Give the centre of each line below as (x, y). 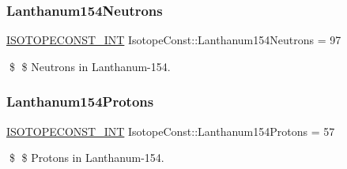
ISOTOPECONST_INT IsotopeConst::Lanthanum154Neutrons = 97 (174, 40)
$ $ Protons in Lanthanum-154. (87, 158)
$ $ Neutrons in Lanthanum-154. (90, 66)
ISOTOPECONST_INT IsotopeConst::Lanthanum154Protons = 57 (171, 131)
